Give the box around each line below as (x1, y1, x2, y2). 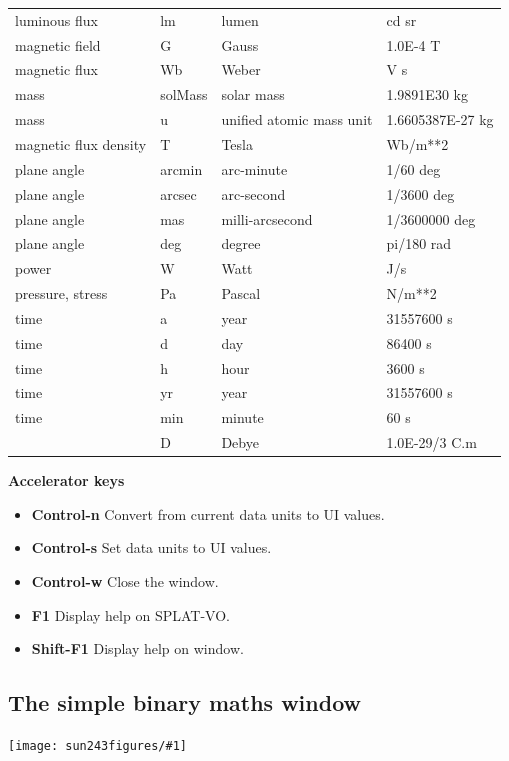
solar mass (221, 84, 285, 105)
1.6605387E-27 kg (386, 109, 494, 130)
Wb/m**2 (386, 133, 449, 154)
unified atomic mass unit (221, 109, 373, 130)
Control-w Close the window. (31, 570, 219, 591)
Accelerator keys (8, 470, 125, 491)
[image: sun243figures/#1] (8, 738, 187, 753)
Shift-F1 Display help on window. (31, 638, 244, 659)
